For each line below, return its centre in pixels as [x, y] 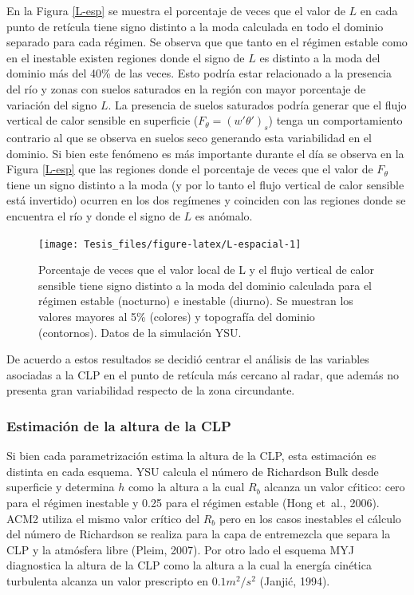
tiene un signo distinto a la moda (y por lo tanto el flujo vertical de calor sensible [205, 184]
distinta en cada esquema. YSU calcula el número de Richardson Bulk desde [193, 471]
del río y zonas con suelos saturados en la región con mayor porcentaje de [186, 88]
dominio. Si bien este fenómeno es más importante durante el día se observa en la [205, 153]
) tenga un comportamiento [335, 120]
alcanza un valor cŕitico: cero [335, 487]
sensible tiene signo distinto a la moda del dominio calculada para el [205, 285]
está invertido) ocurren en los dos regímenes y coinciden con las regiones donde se [206, 200]
